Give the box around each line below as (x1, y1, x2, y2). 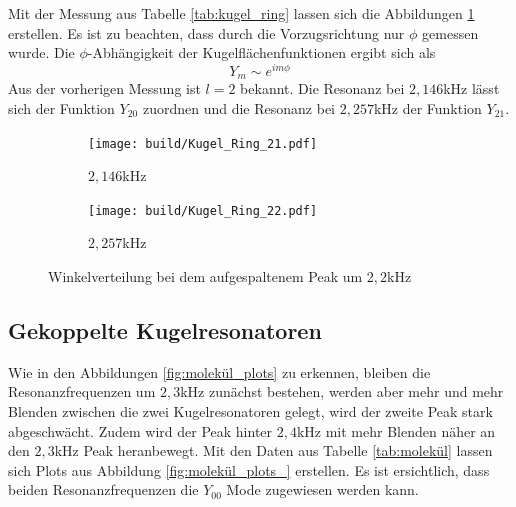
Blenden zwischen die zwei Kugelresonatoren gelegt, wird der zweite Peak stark (8, 400, 493, 421)
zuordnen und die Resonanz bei (142, 97, 335, 118)
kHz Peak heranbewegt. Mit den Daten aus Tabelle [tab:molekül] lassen (54, 440, 493, 461)
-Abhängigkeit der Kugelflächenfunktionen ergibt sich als (87, 42, 436, 63)
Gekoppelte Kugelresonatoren (8, 314, 322, 345)
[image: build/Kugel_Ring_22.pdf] (88, 203, 318, 218)
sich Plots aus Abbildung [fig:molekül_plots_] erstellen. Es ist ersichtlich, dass (8, 459, 490, 480)
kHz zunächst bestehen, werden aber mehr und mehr (180, 381, 504, 402)
